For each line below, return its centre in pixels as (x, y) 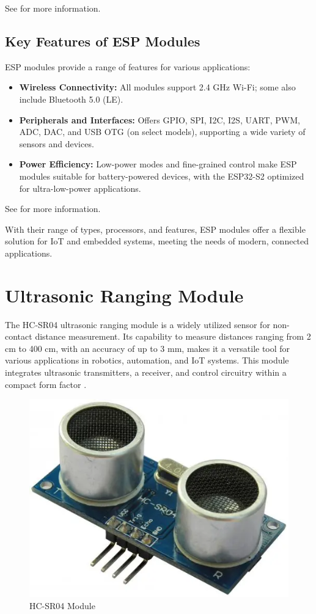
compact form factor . (46, 384)
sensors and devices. (57, 143)
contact (19, 336)
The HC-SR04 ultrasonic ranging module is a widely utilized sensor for (138, 324)
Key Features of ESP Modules (103, 41)
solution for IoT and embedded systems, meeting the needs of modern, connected (157, 241)
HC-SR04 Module (62, 605)
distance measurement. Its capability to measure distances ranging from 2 (173, 336)
